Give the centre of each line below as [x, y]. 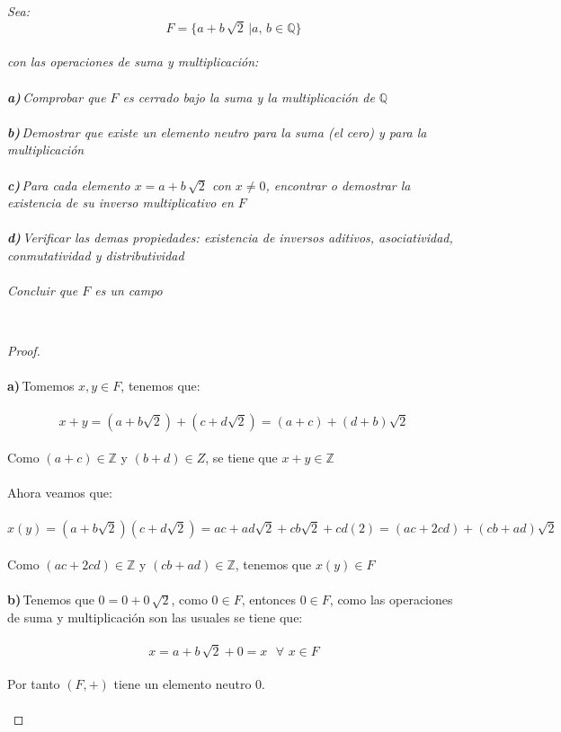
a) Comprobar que [57, 97]
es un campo [129, 291]
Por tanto [34, 684]
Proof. [24, 351]
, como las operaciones [391, 600]
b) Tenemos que [51, 600]
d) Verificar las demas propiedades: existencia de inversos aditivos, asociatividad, [230, 238]
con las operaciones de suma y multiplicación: [133, 62]
